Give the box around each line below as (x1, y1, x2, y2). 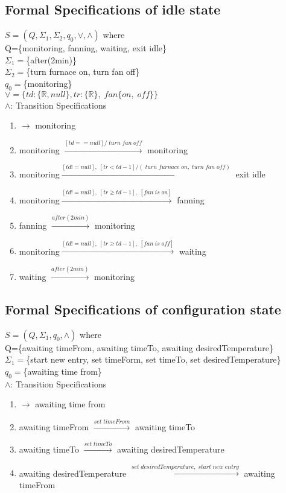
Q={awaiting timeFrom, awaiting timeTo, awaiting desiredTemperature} (5, 341, 273, 354)
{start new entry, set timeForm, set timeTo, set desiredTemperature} (26, 353, 281, 366)
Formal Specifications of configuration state (5, 299, 281, 318)
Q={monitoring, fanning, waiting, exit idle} (5, 42, 167, 54)
